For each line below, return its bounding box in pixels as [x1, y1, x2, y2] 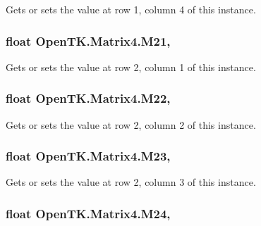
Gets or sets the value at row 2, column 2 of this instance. [6, 117, 256, 132]
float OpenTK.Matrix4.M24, [6, 204, 171, 222]
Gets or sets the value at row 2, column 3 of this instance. [6, 175, 256, 189]
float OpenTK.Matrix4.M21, [6, 32, 171, 49]
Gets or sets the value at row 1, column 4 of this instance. [6, 2, 256, 16]
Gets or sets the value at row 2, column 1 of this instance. [6, 59, 256, 74]
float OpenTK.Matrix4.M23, [6, 147, 171, 165]
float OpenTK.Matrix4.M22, [6, 89, 171, 107]
